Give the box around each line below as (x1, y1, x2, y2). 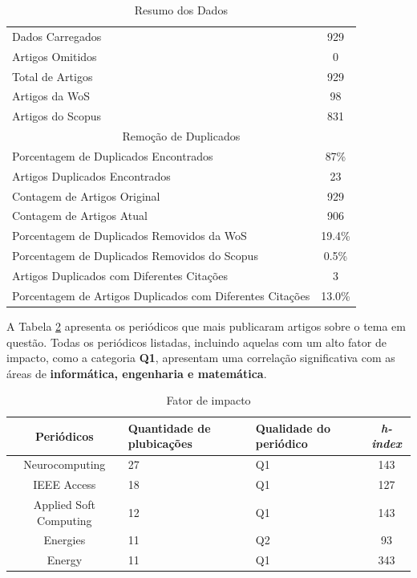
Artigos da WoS (12, 88, 90, 104)
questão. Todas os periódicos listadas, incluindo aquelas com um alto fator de (6, 333, 387, 350)
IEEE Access (33, 476, 96, 493)
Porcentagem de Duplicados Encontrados (12, 147, 213, 164)
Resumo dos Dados (134, 2, 228, 18)
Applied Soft (33, 496, 95, 512)
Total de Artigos (12, 67, 93, 84)
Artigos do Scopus (12, 108, 102, 124)
